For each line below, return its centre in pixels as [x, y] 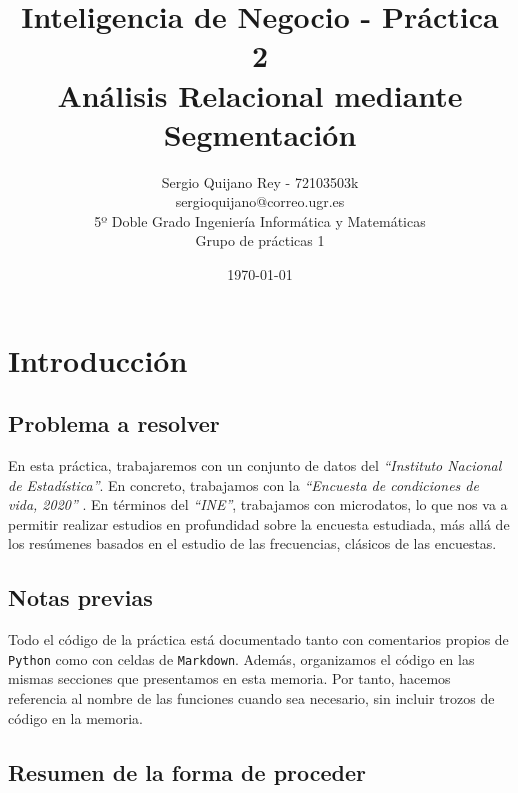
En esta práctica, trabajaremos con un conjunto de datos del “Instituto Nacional [255, 465]
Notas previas [80, 597]
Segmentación [260, 133]
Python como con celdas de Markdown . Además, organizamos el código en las [241, 658]
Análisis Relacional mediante [260, 94]
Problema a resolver [114, 423]
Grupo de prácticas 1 [260, 240]
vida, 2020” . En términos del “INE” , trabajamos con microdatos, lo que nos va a [258, 504]
